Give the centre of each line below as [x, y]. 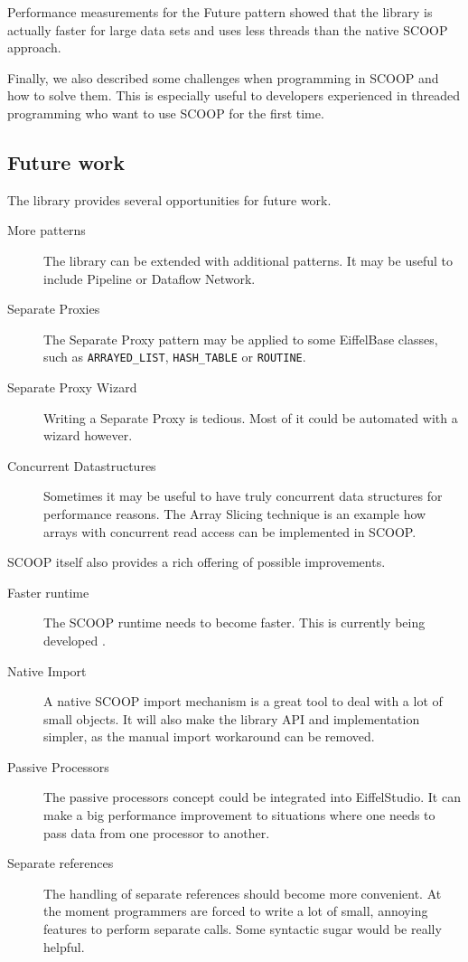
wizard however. [88, 435]
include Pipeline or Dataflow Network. [150, 278]
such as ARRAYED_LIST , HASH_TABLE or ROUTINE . [175, 357]
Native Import [47, 670]
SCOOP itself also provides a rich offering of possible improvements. [197, 562]
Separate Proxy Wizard [72, 387]
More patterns [47, 230]
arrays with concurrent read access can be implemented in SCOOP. [230, 531]
